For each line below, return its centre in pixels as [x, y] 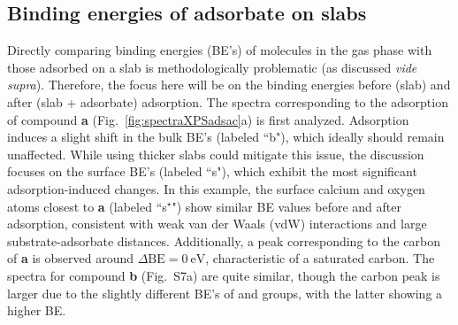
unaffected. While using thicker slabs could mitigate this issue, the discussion [216, 154]
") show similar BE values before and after [286, 206]
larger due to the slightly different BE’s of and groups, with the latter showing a [225, 293]
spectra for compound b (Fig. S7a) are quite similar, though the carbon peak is [224, 275]
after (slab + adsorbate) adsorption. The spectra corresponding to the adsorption [228, 101]
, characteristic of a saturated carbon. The [320, 258]
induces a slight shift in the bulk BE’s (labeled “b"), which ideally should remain [226, 137]
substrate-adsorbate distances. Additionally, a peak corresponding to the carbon [224, 240]
